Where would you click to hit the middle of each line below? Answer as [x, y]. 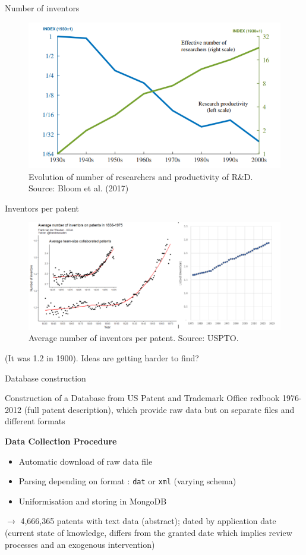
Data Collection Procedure [61, 441]
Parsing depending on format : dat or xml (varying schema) [127, 481]
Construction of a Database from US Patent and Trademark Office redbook [142, 398]
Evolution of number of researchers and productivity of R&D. [141, 176]
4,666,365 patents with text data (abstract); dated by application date [148, 521]
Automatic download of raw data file [86, 461]
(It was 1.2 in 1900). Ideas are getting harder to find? [102, 358]
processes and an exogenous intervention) [80, 544]
